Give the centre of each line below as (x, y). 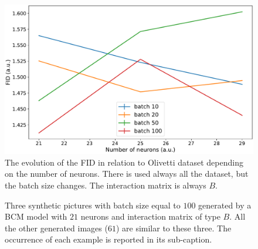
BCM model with (36, 216)
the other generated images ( (56, 228)
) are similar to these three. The (174, 228)
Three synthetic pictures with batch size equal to (93, 205)
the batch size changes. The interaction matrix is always (106, 185)
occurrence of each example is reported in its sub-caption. (108, 239)
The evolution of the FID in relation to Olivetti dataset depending (124, 162)
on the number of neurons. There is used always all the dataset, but (127, 174)
